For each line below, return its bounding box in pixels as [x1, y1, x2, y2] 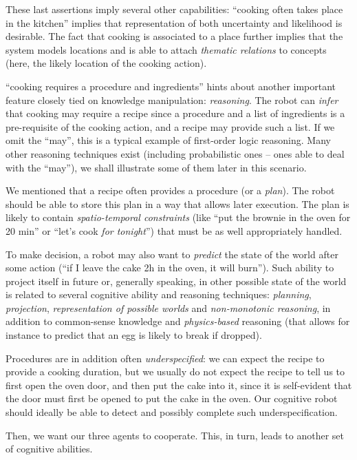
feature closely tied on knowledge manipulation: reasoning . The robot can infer [6, 92, 338, 107]
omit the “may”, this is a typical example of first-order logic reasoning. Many [6, 133, 331, 147]
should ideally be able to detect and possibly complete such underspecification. [6, 405, 338, 419]
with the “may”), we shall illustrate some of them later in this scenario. [6, 160, 307, 174]
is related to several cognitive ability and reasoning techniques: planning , [6, 287, 312, 302]
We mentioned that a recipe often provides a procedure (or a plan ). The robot [6, 183, 335, 198]
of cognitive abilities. [6, 441, 93, 456]
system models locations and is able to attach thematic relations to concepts [6, 42, 327, 56]
